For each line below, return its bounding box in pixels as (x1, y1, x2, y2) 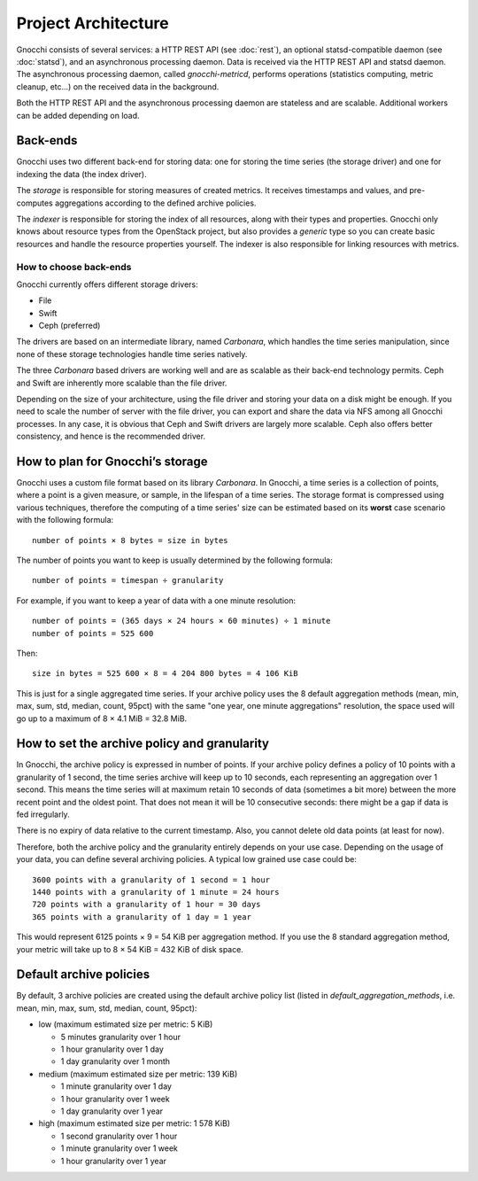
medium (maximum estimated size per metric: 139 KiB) (38, 1068, 238, 1079)
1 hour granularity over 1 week (60, 1093, 170, 1104)
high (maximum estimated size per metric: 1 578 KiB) (38, 1118, 230, 1129)
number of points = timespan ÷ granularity (32, 576, 224, 586)
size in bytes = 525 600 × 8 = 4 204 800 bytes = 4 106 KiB (32, 669, 298, 679)
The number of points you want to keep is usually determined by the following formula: (16, 555, 334, 566)
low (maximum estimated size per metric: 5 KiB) (38, 1019, 213, 1029)
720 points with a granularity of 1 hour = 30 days (32, 899, 261, 910)
